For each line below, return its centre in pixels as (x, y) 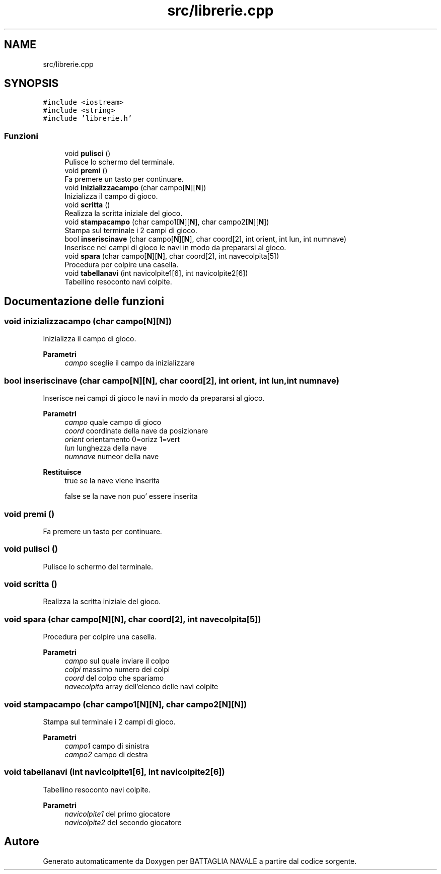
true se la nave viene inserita (112, 481)
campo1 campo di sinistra (107, 746)
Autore (22, 842)
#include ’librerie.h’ (88, 119)
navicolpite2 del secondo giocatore (123, 822)
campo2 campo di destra (106, 754)
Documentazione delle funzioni (84, 301)
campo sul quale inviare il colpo (117, 661)
